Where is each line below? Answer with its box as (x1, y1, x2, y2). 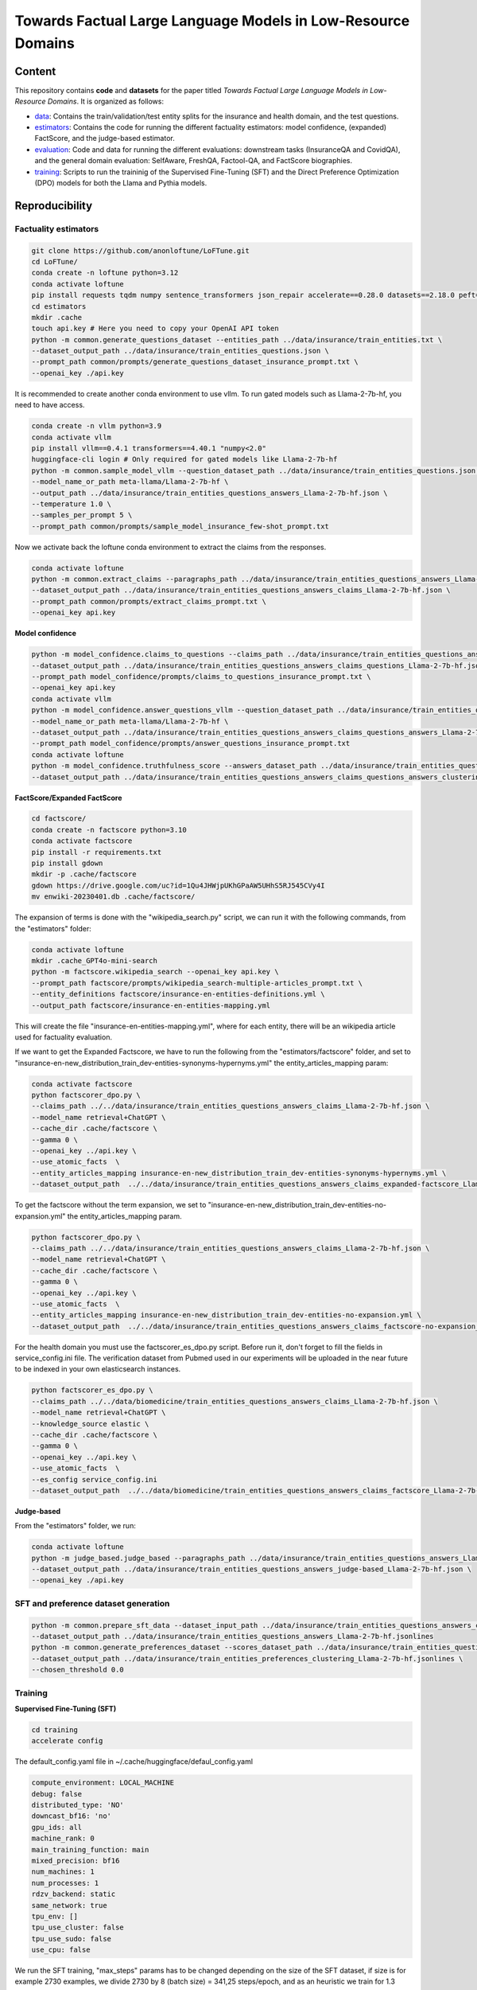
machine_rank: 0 (31, 1834, 95, 1843)
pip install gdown (31, 859, 103, 868)
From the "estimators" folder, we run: (14, 1521, 137, 1531)
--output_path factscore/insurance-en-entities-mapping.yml (31, 1001, 271, 1010)
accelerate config (31, 1736, 103, 1746)
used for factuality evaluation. (14, 1032, 113, 1042)
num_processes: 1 (31, 1879, 99, 1887)
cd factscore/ (31, 814, 87, 823)
